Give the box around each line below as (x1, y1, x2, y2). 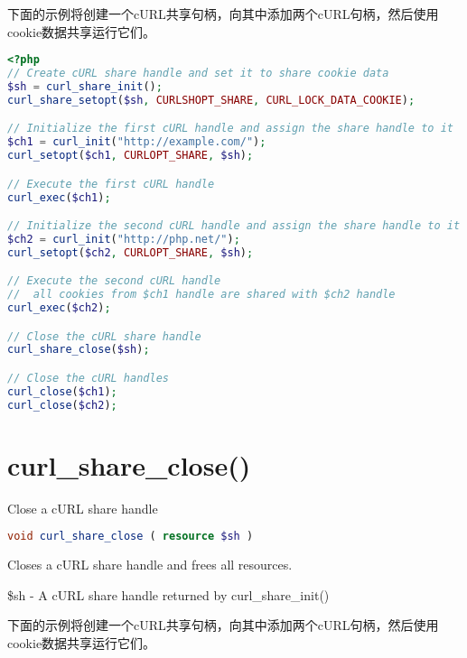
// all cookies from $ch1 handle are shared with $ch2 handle (7, 288, 396, 301)
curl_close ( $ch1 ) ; (7, 385, 117, 398)
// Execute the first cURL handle (7, 177, 215, 190)
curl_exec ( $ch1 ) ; (7, 190, 111, 204)
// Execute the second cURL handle (7, 274, 221, 288)
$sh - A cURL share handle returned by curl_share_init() (7, 585, 330, 604)
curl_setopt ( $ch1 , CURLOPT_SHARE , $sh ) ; (7, 149, 254, 162)
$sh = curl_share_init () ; (7, 79, 163, 93)
